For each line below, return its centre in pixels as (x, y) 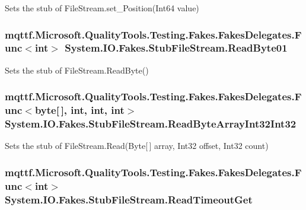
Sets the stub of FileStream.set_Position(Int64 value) (102, 8)
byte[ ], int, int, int (79, 110)
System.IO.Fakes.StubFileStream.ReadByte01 (176, 48)
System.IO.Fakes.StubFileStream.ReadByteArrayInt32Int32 (151, 124)
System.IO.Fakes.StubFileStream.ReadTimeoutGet (129, 199)
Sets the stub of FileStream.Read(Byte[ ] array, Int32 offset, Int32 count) (137, 146)
